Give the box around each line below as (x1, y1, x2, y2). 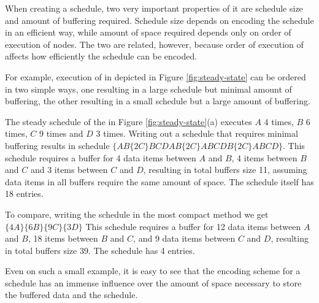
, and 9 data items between (133, 232, 236, 245)
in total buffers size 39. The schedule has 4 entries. (5, 244, 195, 256)
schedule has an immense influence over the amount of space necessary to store (5, 276, 302, 289)
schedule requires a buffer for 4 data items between (5, 151, 196, 164)
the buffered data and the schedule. (5, 288, 138, 301)
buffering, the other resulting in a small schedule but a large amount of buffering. (5, 94, 310, 107)
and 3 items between (30, 163, 108, 176)
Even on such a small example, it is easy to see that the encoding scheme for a (5, 264, 301, 277)
